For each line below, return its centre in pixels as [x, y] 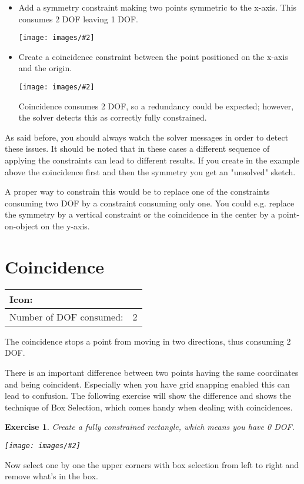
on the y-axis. [65, 226]
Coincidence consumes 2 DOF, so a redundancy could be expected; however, [156, 106]
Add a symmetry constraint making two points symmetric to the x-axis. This [158, 7]
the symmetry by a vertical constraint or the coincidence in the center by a [140, 214]
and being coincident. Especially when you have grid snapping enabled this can [147, 384]
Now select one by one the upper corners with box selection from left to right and [152, 464]
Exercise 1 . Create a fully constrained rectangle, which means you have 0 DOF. [150, 427]
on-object [21, 226]
